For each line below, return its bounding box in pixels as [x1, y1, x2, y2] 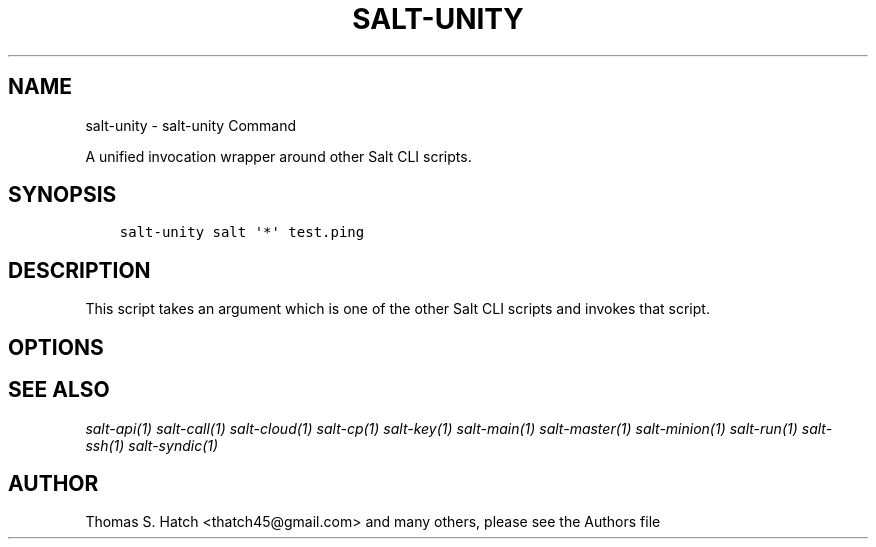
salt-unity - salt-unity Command [85, 116, 297, 134]
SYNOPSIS [8, 182, 117, 208]
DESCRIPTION [8, 257, 151, 283]
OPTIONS [8, 334, 104, 360]
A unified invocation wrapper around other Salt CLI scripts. [85, 147, 472, 165]
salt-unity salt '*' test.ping [119, 224, 365, 241]
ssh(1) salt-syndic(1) [85, 436, 219, 454]
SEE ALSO [8, 377, 110, 403]
